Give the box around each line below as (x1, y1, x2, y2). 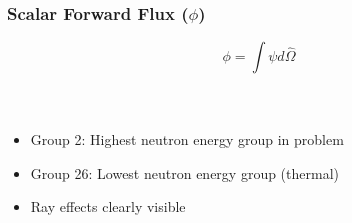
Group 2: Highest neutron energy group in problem (30, 129, 344, 150)
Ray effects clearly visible (30, 196, 186, 217)
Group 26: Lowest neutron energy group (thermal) (30, 162, 339, 183)
